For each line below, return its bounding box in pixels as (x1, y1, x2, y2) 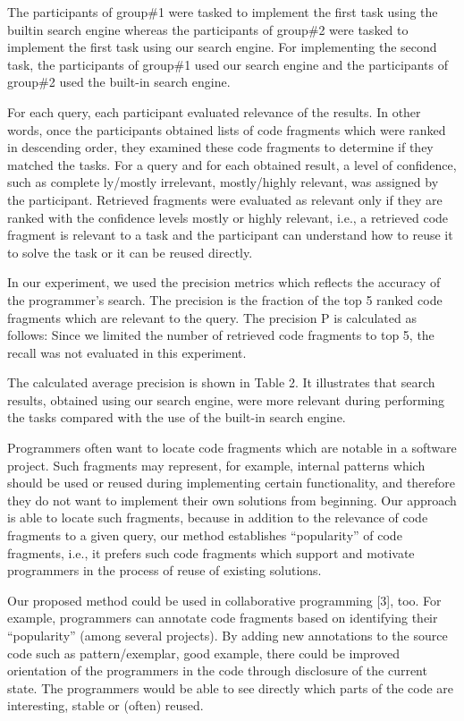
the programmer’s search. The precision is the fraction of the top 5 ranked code (7, 290, 443, 309)
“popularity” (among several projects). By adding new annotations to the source (7, 626, 448, 644)
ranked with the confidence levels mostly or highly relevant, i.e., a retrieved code (7, 208, 449, 226)
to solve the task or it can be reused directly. (7, 242, 253, 261)
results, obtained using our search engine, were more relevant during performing (7, 390, 445, 409)
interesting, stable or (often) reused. (7, 696, 204, 715)
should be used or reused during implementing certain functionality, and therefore (7, 473, 456, 492)
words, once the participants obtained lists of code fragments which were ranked (7, 120, 446, 139)
